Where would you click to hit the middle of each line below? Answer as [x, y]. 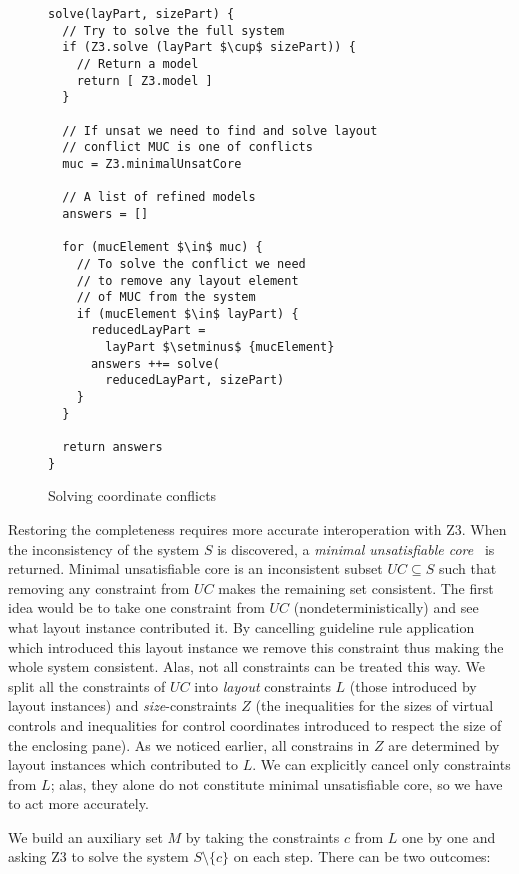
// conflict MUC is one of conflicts [187, 147]
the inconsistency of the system [104, 548]
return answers [112, 447]
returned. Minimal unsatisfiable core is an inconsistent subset [195, 568]
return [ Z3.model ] [144, 80]
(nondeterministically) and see [386, 607]
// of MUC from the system [166, 297]
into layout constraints [262, 685]
